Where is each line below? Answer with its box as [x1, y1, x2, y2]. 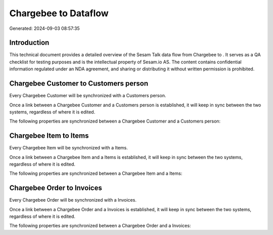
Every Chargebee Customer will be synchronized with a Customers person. [9, 93, 166, 99]
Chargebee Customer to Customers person [9, 79, 149, 88]
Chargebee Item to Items [9, 132, 89, 140]
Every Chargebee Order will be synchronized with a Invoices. [9, 197, 136, 203]
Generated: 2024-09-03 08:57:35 [9, 25, 80, 31]
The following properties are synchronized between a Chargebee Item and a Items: [9, 170, 183, 177]
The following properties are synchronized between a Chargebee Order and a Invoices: [9, 223, 191, 229]
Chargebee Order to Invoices [9, 184, 102, 192]
